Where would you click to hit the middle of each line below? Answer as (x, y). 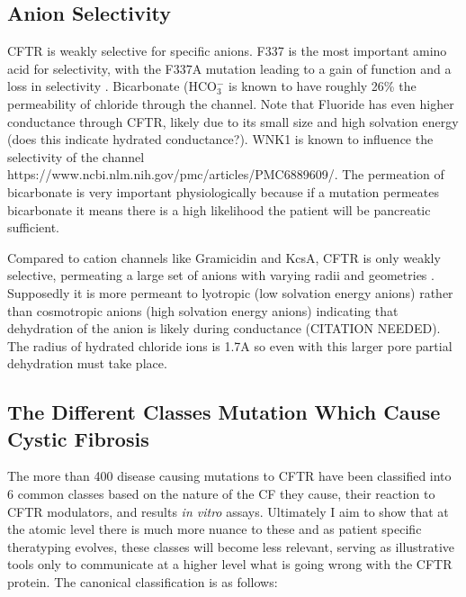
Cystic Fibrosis (78, 438)
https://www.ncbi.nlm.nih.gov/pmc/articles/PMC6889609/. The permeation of (226, 174)
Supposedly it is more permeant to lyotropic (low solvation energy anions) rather (230, 292)
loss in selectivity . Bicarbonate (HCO (112, 86)
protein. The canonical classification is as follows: (143, 582)
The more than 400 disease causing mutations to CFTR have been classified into (229, 476)
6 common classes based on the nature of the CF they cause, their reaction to (221, 494)
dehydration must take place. (87, 363)
